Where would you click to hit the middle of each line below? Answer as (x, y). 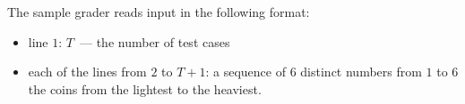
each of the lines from (87, 72)
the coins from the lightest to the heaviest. (145, 88)
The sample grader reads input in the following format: (159, 12)
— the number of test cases (155, 41)
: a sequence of (246, 72)
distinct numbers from (361, 72)
